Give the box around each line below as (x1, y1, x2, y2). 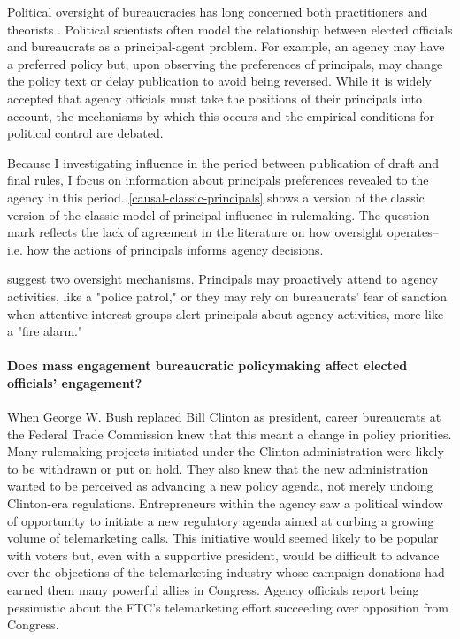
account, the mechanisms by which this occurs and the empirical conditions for (7, 106, 435, 125)
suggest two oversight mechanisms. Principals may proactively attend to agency (7, 270, 439, 288)
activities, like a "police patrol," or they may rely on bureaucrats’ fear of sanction (7, 286, 448, 305)
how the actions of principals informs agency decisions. (27, 240, 324, 258)
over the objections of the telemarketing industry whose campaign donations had (7, 563, 445, 582)
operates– (387, 223, 439, 241)
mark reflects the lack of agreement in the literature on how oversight (7, 223, 384, 241)
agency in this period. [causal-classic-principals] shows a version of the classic (7, 187, 425, 206)
